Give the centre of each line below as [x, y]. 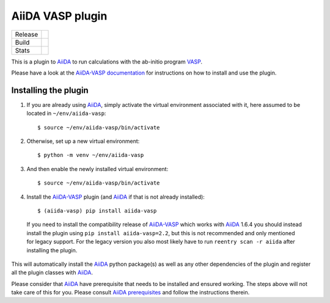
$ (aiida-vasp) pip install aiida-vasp [97, 210]
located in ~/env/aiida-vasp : [66, 114]
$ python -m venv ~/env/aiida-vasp [91, 155]
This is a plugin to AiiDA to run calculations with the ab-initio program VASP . [107, 62]
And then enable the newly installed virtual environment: [97, 169]
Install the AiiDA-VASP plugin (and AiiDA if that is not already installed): [116, 197]
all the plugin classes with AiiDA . [52, 272]
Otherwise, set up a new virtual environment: [83, 141]
